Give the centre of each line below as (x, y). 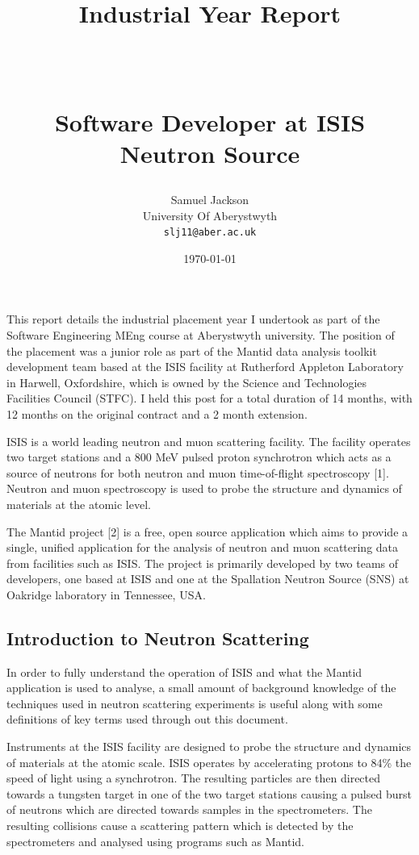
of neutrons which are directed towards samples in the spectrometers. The (189, 809)
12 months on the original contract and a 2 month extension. (157, 413)
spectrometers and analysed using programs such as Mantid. (155, 841)
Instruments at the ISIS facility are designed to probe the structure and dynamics (209, 747)
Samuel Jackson (210, 199)
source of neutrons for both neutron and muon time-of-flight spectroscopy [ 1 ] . (198, 472)
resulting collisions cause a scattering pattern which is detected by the (180, 826)
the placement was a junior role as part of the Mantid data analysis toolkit (192, 350)
